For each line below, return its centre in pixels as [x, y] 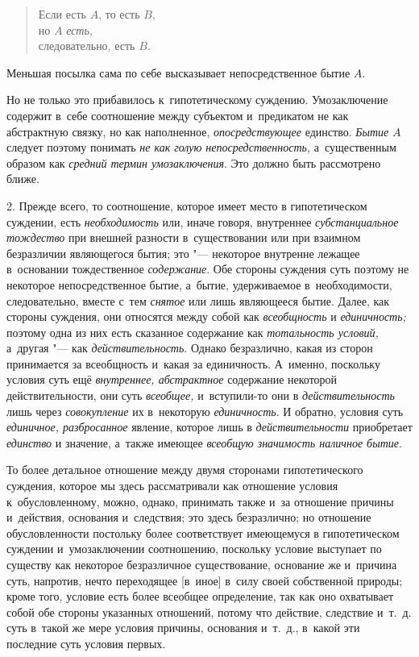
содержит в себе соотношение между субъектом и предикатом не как [178, 115]
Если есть [62, 14]
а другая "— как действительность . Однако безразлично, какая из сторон [190, 348]
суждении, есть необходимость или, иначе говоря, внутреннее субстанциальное [203, 221]
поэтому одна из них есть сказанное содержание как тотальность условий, [193, 332]
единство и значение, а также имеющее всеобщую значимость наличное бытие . [204, 442]
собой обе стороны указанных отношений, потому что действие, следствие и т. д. [209, 611]
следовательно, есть [87, 46]
